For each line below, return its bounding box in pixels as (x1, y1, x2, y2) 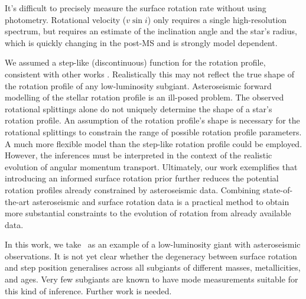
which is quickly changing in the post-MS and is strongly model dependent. (5, 36, 278, 48)
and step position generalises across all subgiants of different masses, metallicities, (5, 261, 301, 274)
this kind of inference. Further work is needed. (5, 284, 172, 297)
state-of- (262, 183, 293, 196)
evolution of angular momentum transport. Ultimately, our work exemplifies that (5, 160, 298, 173)
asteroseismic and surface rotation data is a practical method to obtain (32, 195, 289, 207)
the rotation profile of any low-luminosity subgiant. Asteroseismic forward (5, 79, 272, 92)
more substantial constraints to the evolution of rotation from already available (5, 207, 291, 219)
